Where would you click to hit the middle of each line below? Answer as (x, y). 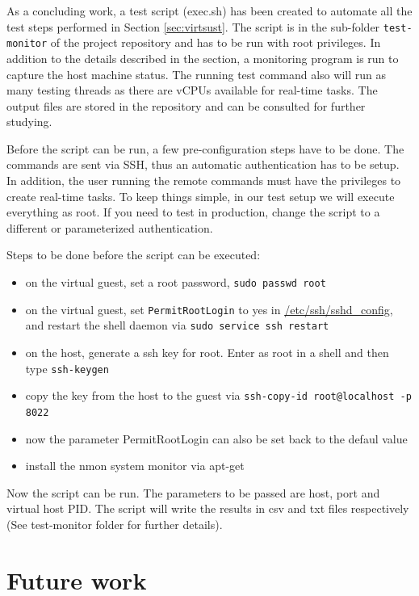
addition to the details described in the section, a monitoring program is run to (203, 58)
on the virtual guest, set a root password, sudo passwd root (176, 282)
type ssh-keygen (67, 368)
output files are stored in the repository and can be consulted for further (186, 105)
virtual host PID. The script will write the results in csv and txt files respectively (208, 508)
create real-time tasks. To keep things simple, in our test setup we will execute (201, 196)
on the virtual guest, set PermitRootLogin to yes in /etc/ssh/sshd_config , (209, 309)
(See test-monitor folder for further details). (115, 524)
